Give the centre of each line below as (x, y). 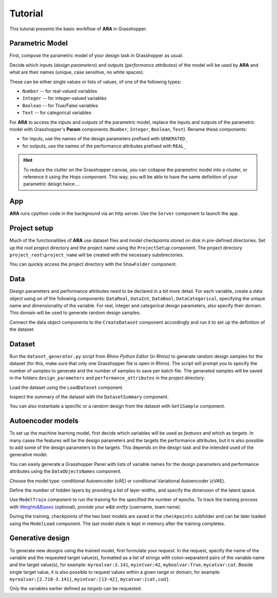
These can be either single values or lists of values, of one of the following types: (95, 82)
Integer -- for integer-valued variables (65, 98)
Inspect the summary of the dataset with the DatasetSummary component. (89, 397)
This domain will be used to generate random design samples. (75, 313)
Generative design (39, 538)
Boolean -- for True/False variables (60, 105)
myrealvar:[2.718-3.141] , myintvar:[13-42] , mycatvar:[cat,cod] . (90, 579)
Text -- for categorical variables (57, 113)
